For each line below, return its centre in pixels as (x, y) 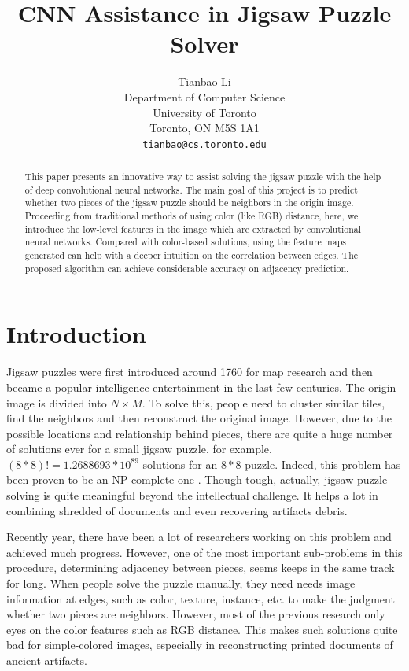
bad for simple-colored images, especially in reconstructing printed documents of (200, 645)
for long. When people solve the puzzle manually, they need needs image (181, 583)
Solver (204, 44)
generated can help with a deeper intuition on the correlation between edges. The (192, 255)
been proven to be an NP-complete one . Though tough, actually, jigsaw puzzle (197, 479)
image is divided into (57, 402)
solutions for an (180, 464)
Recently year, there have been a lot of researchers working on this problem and (199, 537)
